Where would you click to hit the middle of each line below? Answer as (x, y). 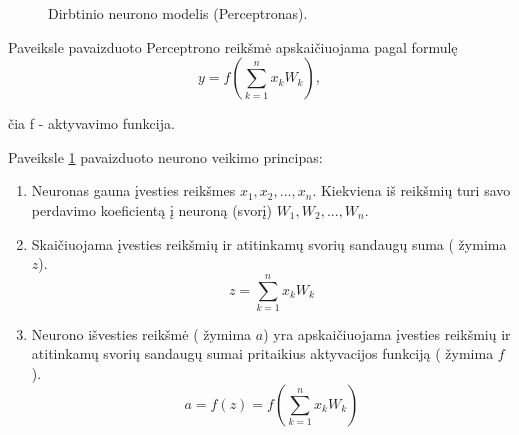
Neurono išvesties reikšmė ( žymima (141, 333)
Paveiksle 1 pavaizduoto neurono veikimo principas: (165, 156)
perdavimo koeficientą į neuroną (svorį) (151, 209)
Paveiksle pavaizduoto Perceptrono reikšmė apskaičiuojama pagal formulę (233, 46)
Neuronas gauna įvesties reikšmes (133, 190)
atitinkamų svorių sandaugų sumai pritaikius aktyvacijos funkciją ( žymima (262, 353)
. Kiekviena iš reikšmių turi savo (411, 190)
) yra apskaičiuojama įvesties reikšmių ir (387, 333)
